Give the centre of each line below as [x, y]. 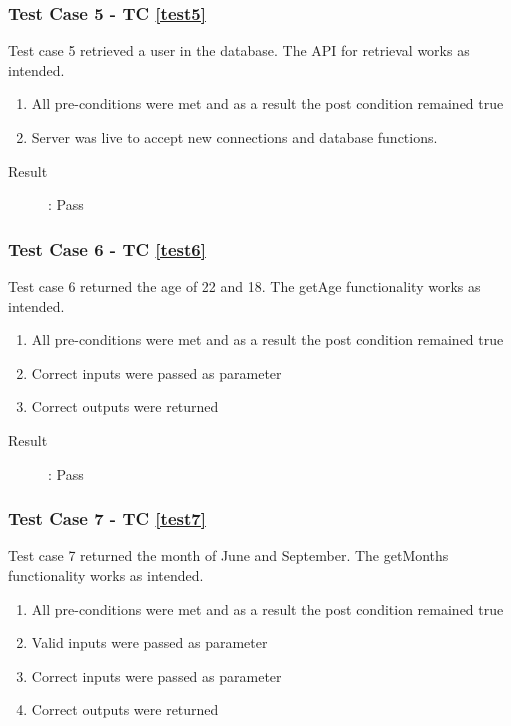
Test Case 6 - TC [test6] [107, 248]
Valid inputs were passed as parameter [149, 642]
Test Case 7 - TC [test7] [107, 518]
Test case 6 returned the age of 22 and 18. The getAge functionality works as [244, 286]
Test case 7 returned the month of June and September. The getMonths [228, 555]
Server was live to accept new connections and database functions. [234, 137]
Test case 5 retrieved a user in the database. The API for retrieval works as [239, 50]
